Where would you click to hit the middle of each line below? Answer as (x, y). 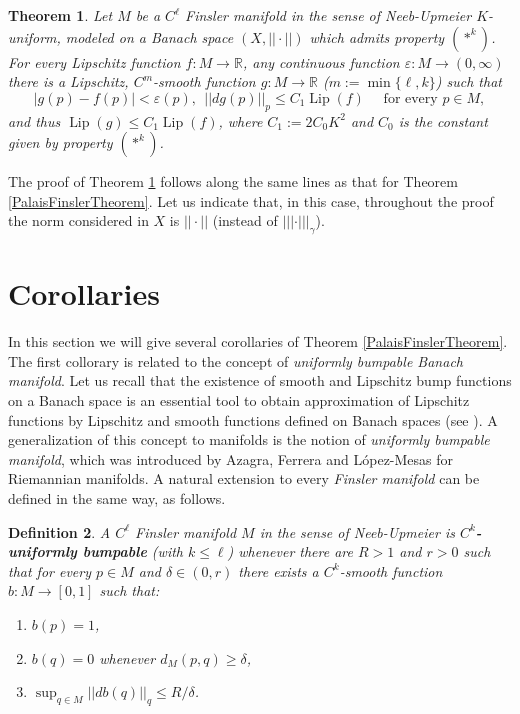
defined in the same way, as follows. (117, 498)
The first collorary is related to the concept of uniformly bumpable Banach (235, 360)
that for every (50, 570)
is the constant (443, 120)
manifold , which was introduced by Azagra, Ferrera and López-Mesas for (231, 458)
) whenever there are (290, 551)
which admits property (377, 36)
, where (240, 120)
